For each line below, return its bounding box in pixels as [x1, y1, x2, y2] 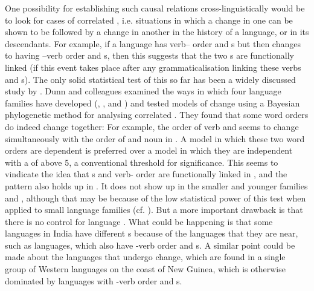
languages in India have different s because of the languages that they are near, [5, 227, 298, 240]
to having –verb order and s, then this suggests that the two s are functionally [5, 49, 294, 62]
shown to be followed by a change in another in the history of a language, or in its [5, 25, 309, 38]
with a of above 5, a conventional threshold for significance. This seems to [5, 155, 278, 168]
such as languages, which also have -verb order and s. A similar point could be [5, 238, 295, 251]
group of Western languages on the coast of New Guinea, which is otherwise [5, 263, 286, 275]
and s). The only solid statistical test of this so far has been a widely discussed [5, 73, 296, 85]
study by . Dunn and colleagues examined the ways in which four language [5, 85, 281, 97]
